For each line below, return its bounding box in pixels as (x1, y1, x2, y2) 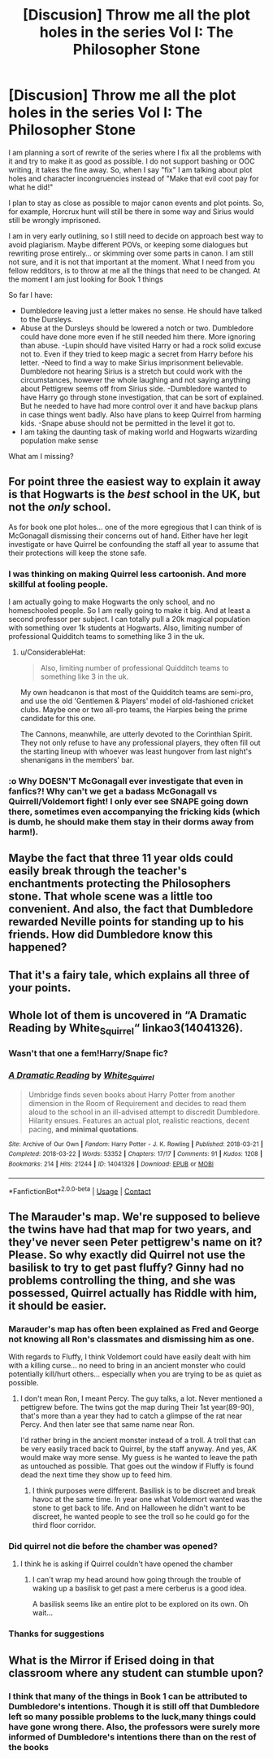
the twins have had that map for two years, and (8, 1223, 252, 1236)
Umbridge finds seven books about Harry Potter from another (28, 1089, 236, 1100)
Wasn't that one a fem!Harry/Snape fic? (8, 1048, 168, 1059)
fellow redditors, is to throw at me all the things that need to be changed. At (8, 265, 261, 275)
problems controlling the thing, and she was (8, 1273, 236, 1287)
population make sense (19, 435, 99, 445)
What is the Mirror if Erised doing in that (8, 1653, 214, 1667)
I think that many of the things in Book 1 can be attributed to (8, 1691, 248, 1702)
